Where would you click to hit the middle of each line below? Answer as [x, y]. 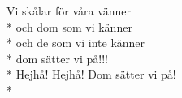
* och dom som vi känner [69, 26]
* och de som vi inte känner [76, 43]
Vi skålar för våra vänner [69, 11]
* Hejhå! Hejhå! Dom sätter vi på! [91, 74]
